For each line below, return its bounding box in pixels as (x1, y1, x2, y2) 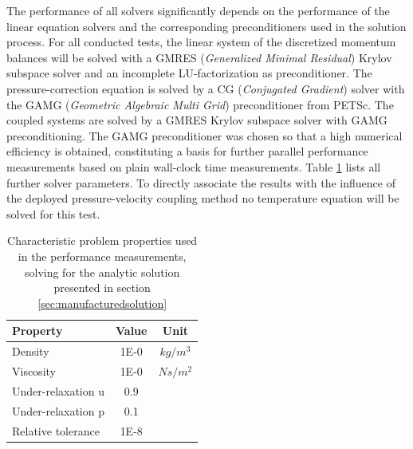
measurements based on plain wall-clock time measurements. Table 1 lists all (6, 158, 381, 175)
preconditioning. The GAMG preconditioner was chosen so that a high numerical (6, 127, 403, 144)
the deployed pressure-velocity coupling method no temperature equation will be (6, 190, 399, 207)
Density (12, 343, 49, 360)
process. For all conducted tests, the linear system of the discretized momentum (6, 33, 396, 50)
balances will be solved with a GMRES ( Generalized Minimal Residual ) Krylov (6, 49, 392, 65)
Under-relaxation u (12, 382, 104, 399)
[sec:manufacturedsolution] (37, 294, 167, 311)
